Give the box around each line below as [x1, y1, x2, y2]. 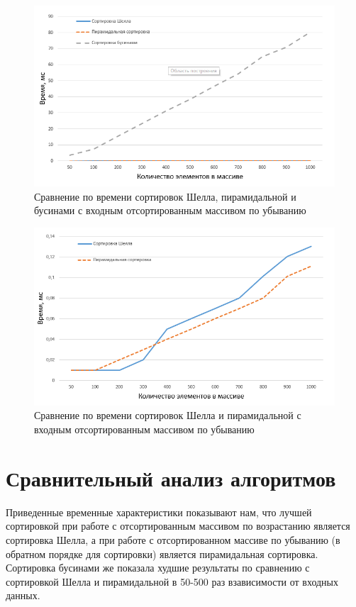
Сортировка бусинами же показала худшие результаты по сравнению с [6, 560, 310, 575]
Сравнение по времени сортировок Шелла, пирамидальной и [34, 189, 296, 204]
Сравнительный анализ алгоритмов [6, 463, 336, 492]
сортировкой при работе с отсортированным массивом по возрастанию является [6, 518, 350, 533]
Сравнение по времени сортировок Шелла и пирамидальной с [34, 408, 301, 423]
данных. [6, 588, 40, 603]
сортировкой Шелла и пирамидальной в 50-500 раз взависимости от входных [6, 574, 339, 589]
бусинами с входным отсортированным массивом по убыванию [34, 203, 306, 218]
